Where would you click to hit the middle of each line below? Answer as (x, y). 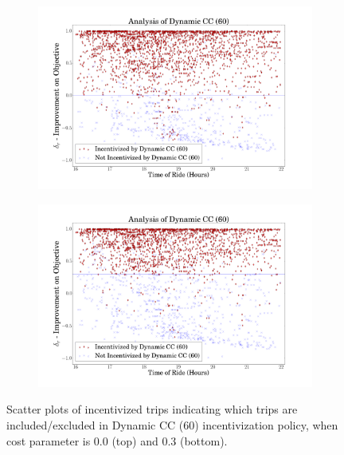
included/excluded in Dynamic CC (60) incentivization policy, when (172, 425)
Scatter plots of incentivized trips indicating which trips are (152, 409)
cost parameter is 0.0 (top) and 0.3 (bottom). (117, 440)
